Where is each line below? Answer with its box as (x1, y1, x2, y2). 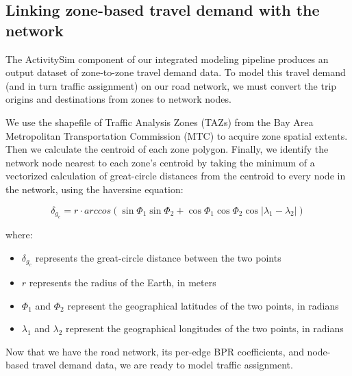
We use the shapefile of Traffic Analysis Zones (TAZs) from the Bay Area (5, 114, 314, 129)
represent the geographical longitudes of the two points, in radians (66, 321, 344, 336)
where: (5, 227, 33, 241)
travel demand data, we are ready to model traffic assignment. (32, 358, 293, 372)
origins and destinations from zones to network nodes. (5, 92, 231, 106)
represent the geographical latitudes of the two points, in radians (67, 298, 339, 312)
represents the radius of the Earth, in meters (29, 275, 216, 289)
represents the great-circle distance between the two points (35, 250, 281, 264)
